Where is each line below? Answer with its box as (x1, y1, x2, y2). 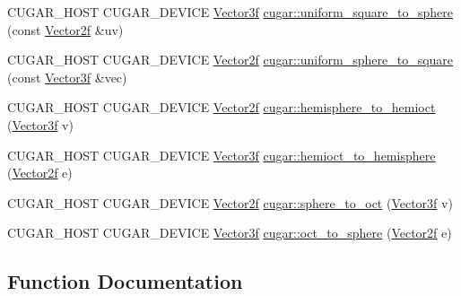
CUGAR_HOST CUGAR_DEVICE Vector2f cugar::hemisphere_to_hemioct (7, 98, 436, 117)
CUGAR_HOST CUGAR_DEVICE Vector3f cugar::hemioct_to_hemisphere (7, 145, 436, 164)
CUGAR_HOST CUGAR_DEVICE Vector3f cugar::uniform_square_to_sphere (7, 3, 454, 21)
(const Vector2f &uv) (7, 20, 124, 39)
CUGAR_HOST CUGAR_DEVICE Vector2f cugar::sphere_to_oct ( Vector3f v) (7, 193, 453, 212)
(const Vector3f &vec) (7, 67, 127, 86)
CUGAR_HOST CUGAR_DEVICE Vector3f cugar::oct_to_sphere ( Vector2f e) (7, 223, 452, 242)
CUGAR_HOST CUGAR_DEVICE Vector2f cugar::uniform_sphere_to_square (7, 50, 454, 69)
